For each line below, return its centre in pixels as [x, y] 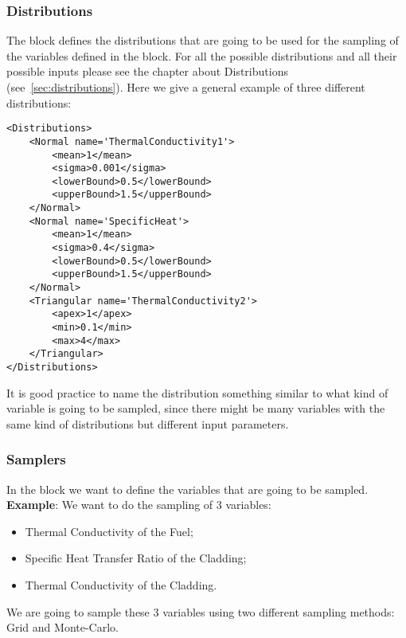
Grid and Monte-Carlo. [62, 627]
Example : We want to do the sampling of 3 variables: [139, 505]
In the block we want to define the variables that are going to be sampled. [187, 489]
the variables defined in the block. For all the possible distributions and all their [202, 55]
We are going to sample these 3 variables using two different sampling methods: [201, 611]
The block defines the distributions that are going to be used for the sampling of [203, 40]
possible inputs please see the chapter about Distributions [147, 71]
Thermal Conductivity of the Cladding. [121, 585]
